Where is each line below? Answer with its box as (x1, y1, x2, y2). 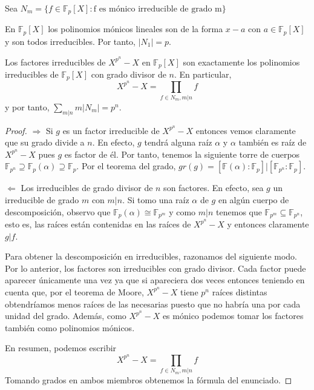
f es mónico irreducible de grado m (93, 5, 222, 13)
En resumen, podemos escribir (5, 341, 117, 354)
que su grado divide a (5, 136, 85, 149)
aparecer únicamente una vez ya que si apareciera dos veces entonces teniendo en (5, 274, 305, 286)
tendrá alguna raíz (144, 136, 212, 149)
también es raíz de (238, 136, 307, 149)
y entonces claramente (227, 218, 309, 230)
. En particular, (174, 67, 232, 80)
